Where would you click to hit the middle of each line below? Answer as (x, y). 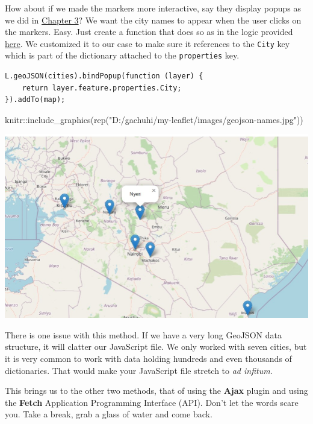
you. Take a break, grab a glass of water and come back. (109, 414)
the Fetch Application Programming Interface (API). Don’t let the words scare (152, 402)
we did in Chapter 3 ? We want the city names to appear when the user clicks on (153, 20)
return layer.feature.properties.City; (102, 88)
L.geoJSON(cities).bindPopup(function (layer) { (104, 76)
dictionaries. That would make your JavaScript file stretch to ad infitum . (139, 370)
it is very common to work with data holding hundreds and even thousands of (148, 358)
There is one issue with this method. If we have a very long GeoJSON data (143, 334)
